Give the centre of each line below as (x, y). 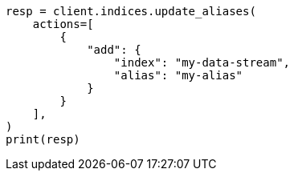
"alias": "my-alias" (178, 75)
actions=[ (63, 24)
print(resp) (43, 139)
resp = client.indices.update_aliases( (131, 11)
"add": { (114, 50)
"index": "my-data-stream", (202, 62)
